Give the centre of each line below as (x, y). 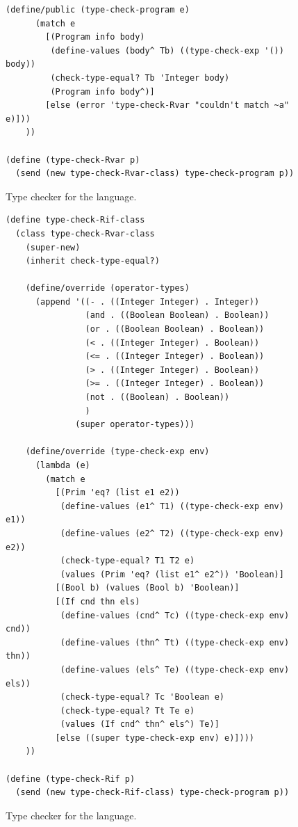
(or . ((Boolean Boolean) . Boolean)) (175, 329)
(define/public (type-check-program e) (98, 10)
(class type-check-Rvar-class (85, 233)
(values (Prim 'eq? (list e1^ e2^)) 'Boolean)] (172, 574)
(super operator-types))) (135, 425)
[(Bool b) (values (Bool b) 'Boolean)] (147, 588)
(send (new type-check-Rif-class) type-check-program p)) (152, 793)
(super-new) (53, 247)
